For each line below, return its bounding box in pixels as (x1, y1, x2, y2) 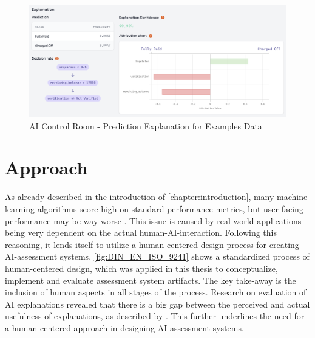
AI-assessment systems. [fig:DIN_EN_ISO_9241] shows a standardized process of (5, 250, 310, 263)
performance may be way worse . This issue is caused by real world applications (5, 214, 302, 227)
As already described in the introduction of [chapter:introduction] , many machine (5, 190, 308, 203)
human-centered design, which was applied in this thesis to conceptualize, (5, 261, 278, 274)
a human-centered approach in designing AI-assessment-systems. (5, 321, 244, 334)
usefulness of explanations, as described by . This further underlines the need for (5, 309, 305, 322)
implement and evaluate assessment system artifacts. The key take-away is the (5, 274, 296, 286)
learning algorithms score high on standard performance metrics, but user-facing (5, 202, 303, 215)
